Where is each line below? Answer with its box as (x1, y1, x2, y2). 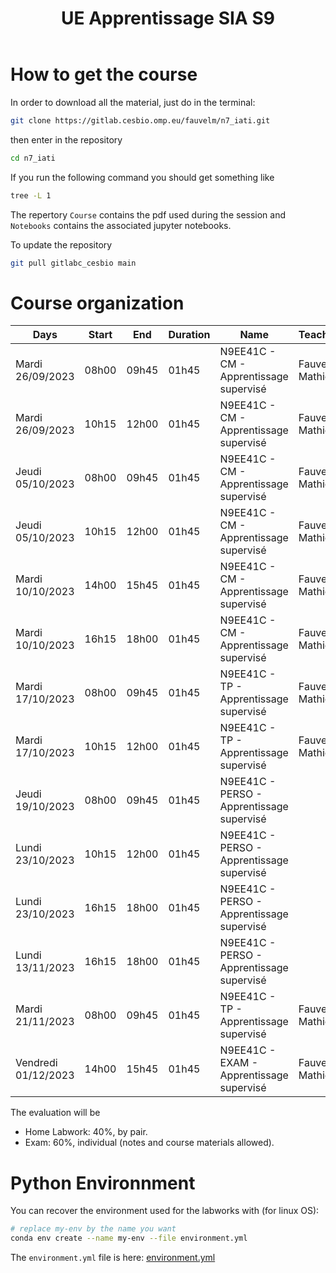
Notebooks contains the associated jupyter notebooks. (10, 219, 232, 231)
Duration (168, 328, 211, 342)
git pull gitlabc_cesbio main (10, 258, 137, 268)
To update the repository (10, 238, 113, 251)
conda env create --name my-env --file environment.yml (10, 1233, 248, 1244)
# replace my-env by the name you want (10, 1224, 177, 1234)
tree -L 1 (10, 190, 52, 201)
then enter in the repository (10, 133, 123, 146)
